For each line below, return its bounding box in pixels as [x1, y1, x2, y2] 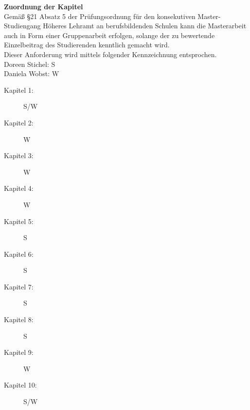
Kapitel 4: [4, 183, 34, 193]
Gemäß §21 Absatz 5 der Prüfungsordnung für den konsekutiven [4, 11, 196, 21]
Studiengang [4, 20, 41, 31]
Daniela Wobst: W [4, 68, 59, 79]
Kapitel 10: [4, 380, 37, 390]
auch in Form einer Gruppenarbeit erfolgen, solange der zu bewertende [4, 30, 215, 40]
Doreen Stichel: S [4, 59, 55, 69]
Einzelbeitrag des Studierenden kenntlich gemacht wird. [4, 40, 170, 50]
